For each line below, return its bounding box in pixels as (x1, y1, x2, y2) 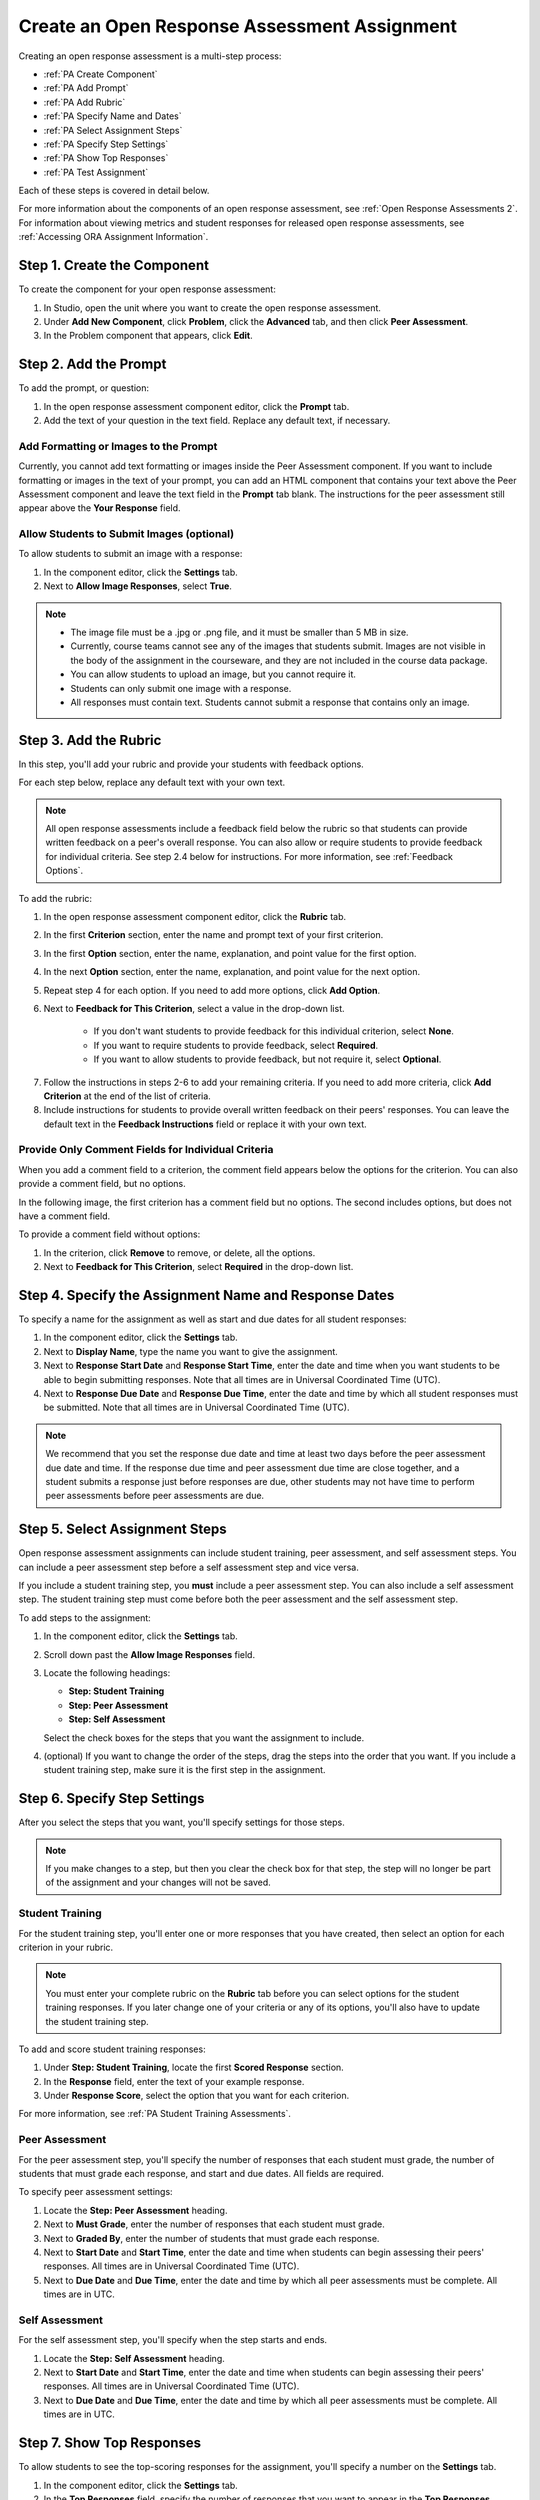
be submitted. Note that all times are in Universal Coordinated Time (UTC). (43, 1401, 350, 1414)
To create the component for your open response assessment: (18, 283, 277, 295)
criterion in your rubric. (18, 1941, 114, 1953)
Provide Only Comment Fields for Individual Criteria (18, 1143, 274, 1157)
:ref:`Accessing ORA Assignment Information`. (18, 231, 209, 243)
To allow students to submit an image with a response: (18, 548, 243, 560)
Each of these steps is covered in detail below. (18, 185, 210, 197)
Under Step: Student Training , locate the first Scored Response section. (43, 2061, 344, 2074)
